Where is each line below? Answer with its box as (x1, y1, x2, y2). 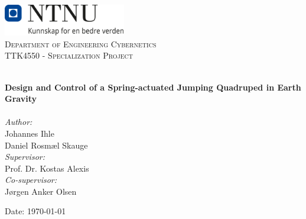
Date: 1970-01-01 (5, 205, 66, 217)
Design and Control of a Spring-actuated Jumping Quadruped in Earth (5, 80, 301, 93)
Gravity (5, 92, 37, 105)
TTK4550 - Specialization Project (5, 49, 134, 62)
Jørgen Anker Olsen (5, 185, 77, 197)
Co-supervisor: (5, 173, 57, 186)
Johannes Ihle (5, 127, 54, 139)
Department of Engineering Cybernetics (5, 37, 157, 50)
